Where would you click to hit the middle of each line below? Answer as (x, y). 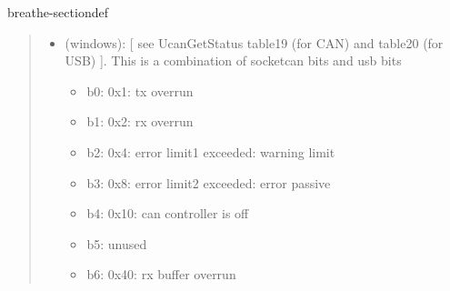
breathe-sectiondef (58, 12)
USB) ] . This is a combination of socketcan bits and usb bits (233, 60)
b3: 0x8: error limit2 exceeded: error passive (209, 182)
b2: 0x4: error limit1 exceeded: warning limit (211, 151)
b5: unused (117, 243)
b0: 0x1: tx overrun (140, 90)
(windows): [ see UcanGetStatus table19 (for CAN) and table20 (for (254, 42)
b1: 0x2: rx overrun (140, 121)
